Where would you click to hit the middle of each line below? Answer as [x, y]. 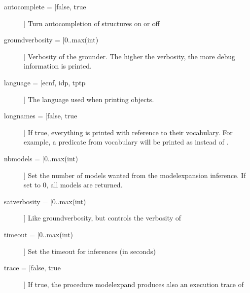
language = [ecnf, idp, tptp [45, 82]
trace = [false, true [32, 268]
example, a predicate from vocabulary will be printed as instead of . [126, 142]
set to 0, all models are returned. [73, 185]
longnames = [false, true [41, 116]
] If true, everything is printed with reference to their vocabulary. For [128, 132]
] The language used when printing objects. [89, 99]
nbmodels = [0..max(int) [41, 158]
